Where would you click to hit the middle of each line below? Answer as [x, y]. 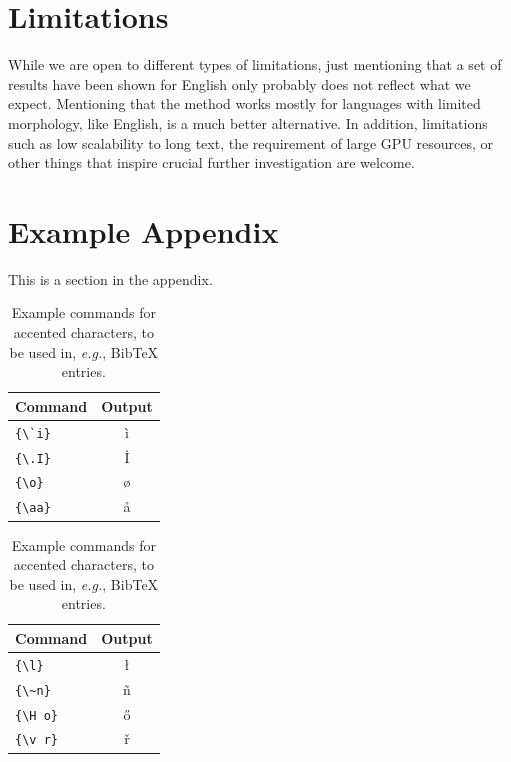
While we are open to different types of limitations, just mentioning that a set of [255, 64]
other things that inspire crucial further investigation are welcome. [211, 162]
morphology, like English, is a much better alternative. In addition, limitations [248, 122]
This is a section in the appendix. [110, 278]
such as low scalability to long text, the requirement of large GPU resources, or [251, 142]
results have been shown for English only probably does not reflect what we [239, 83]
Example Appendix [143, 230]
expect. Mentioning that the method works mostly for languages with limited [244, 103]
